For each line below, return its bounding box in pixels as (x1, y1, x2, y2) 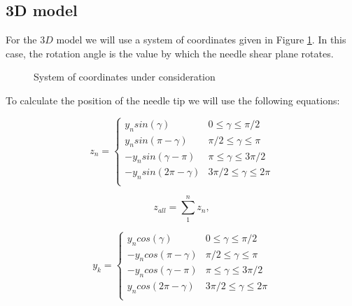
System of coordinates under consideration (34, 69, 216, 84)
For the (6, 32, 37, 47)
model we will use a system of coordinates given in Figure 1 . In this (56, 32, 346, 47)
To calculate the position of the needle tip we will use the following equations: (6, 92, 340, 107)
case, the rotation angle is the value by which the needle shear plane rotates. (6, 46, 334, 60)
